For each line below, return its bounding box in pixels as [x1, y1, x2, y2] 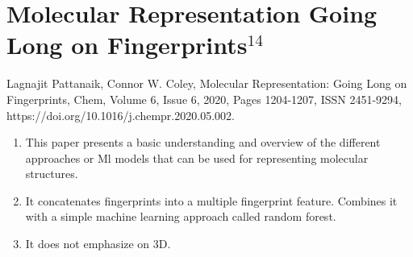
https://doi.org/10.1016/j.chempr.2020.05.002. [6, 106, 235, 123]
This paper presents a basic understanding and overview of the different [25, 134, 381, 151]
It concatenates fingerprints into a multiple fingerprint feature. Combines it [25, 192, 398, 209]
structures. [25, 165, 78, 182]
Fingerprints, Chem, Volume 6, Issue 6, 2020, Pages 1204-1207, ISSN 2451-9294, [6, 90, 402, 107]
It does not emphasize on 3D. [25, 235, 171, 252]
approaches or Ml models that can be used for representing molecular [25, 149, 369, 166]
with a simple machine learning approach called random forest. [25, 208, 336, 225]
